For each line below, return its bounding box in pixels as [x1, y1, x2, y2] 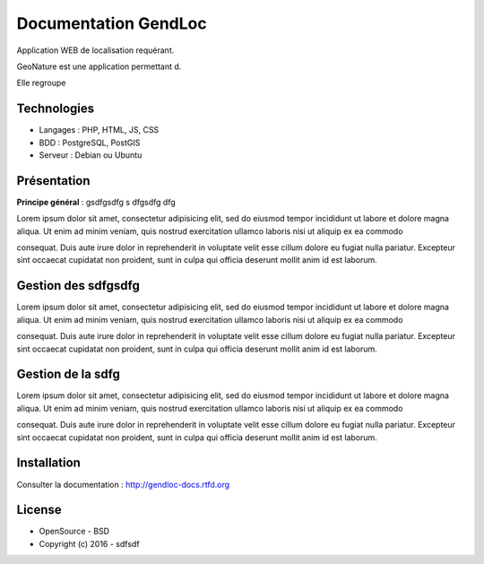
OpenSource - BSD [39, 525, 110, 537]
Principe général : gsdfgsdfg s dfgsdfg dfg [16, 196, 177, 207]
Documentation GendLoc [16, 13, 207, 33]
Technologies [16, 101, 95, 117]
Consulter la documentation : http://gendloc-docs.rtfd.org [16, 479, 230, 490]
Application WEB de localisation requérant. [16, 45, 175, 56]
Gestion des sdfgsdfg [16, 278, 141, 293]
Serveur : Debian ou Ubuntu [39, 150, 143, 161]
